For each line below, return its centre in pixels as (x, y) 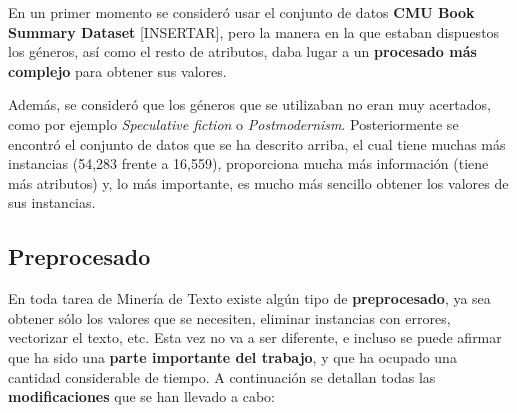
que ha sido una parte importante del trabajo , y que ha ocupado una (232, 356)
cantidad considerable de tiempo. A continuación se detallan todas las (222, 376)
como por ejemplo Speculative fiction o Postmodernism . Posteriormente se (233, 123)
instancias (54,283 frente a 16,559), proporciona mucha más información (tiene (248, 163)
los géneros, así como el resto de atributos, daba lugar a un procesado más (242, 51)
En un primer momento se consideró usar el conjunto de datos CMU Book (241, 12)
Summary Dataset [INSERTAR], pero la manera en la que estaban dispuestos (254, 31)
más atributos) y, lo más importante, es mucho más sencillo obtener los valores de (258, 182)
